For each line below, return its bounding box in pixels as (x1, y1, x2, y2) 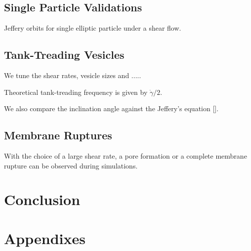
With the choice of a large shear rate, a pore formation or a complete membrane (4, 150, 247, 161)
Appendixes (4, 228, 85, 248)
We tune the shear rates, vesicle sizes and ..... (4, 70, 141, 80)
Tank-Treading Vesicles (4, 47, 125, 62)
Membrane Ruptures (4, 127, 112, 143)
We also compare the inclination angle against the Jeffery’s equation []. (4, 103, 219, 114)
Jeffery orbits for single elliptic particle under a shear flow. (4, 23, 181, 33)
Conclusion (4, 189, 81, 209)
